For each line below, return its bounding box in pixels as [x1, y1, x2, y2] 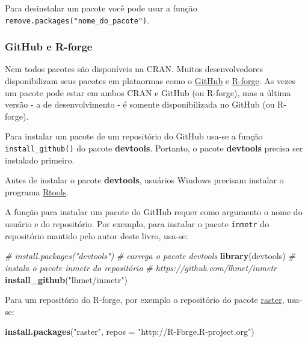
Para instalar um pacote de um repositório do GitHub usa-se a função [5, 130, 263, 142]
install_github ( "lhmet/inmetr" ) [5, 273, 128, 286]
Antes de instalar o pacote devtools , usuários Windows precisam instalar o [5, 174, 284, 186]
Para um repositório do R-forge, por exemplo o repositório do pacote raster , [5, 293, 285, 306]
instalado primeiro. [5, 153, 75, 166]
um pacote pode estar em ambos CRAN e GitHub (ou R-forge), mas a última [5, 86, 291, 99]
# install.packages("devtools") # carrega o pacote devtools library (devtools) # [5, 249, 295, 262]
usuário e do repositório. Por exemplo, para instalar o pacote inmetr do [5, 218, 269, 230]
